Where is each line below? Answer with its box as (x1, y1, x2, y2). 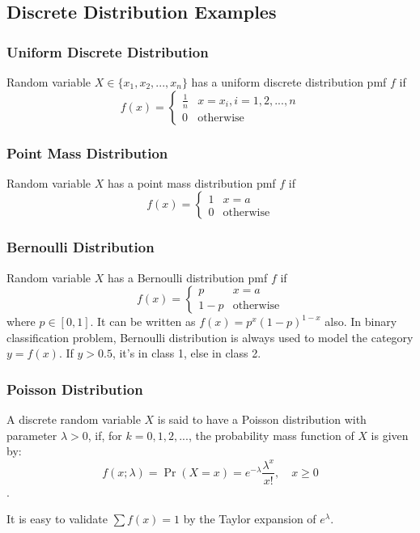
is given (371, 426, 409, 443)
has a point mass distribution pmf (108, 174, 276, 191)
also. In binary (325, 313, 397, 330)
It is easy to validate (6, 510, 108, 527)
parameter (6, 426, 57, 443)
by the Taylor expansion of (183, 510, 316, 527)
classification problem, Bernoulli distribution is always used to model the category (6, 328, 414, 345)
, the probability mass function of (188, 426, 354, 443)
